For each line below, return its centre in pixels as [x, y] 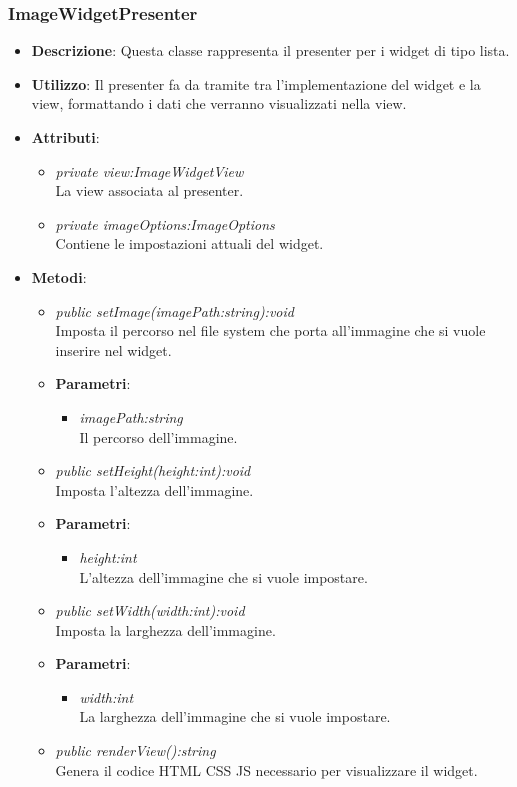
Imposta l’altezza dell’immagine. [154, 489]
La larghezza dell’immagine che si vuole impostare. [235, 716]
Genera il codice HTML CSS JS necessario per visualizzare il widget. [266, 769]
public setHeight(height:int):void [153, 470]
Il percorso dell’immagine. [158, 436]
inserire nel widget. [113, 349]
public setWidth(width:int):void [150, 610]
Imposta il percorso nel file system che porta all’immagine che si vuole [270, 330]
